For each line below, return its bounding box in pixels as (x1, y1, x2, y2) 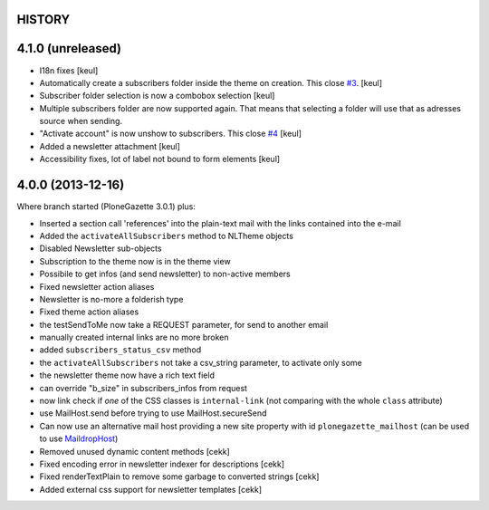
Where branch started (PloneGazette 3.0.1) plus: (16, 201, 197, 212)
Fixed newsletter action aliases (39, 281, 155, 292)
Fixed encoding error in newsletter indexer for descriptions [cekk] (39, 458, 285, 469)
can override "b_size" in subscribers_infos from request (39, 382, 248, 393)
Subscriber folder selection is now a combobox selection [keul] (39, 91, 275, 101)
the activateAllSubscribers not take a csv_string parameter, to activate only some (39, 357, 362, 368)
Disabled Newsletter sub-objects (39, 243, 162, 254)
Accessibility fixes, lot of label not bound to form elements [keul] (39, 154, 281, 165)
